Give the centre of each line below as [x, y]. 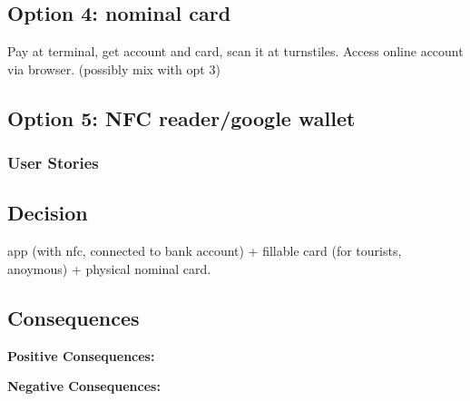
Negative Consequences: [84, 386]
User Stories [53, 163]
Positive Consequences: [81, 355]
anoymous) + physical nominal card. [109, 268]
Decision [48, 213]
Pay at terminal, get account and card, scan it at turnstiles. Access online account [235, 51]
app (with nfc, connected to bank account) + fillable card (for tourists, [205, 251]
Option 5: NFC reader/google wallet [181, 117]
